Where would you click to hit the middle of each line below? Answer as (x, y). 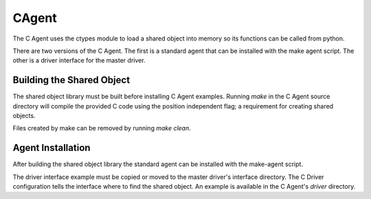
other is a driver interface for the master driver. (79, 60)
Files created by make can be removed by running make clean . (102, 128)
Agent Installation (52, 148)
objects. (24, 116)
